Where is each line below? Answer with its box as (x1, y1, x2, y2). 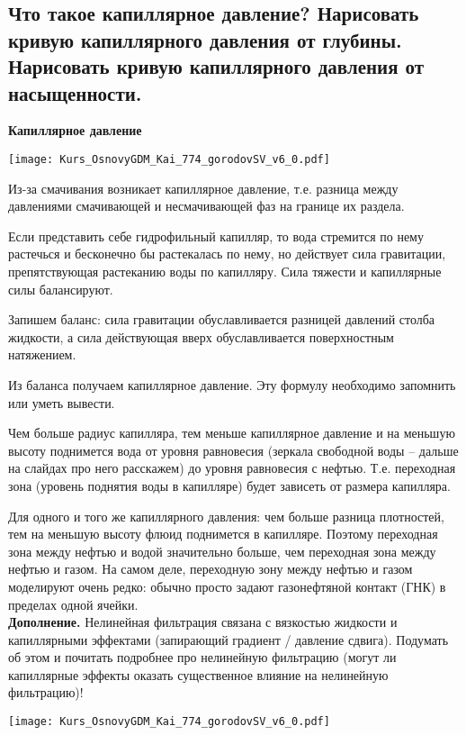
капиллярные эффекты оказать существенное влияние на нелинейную (8, 665, 389, 684)
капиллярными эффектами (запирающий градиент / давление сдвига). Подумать (8, 630, 449, 649)
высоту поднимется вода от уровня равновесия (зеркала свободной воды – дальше (8, 440, 459, 459)
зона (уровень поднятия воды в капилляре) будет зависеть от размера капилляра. (8, 476, 451, 495)
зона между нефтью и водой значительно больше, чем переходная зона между (8, 541, 436, 560)
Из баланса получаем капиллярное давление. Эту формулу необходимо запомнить (8, 375, 456, 394)
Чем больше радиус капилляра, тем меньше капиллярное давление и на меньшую (8, 423, 455, 442)
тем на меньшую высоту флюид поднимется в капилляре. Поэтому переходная (8, 524, 438, 543)
